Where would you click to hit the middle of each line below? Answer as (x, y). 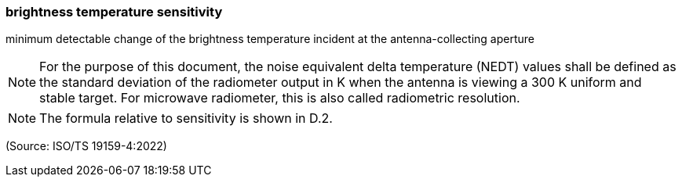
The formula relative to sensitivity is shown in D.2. (186, 118)
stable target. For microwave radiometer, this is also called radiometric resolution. (280, 98)
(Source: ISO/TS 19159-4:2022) (86, 146)
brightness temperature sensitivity (114, 12)
